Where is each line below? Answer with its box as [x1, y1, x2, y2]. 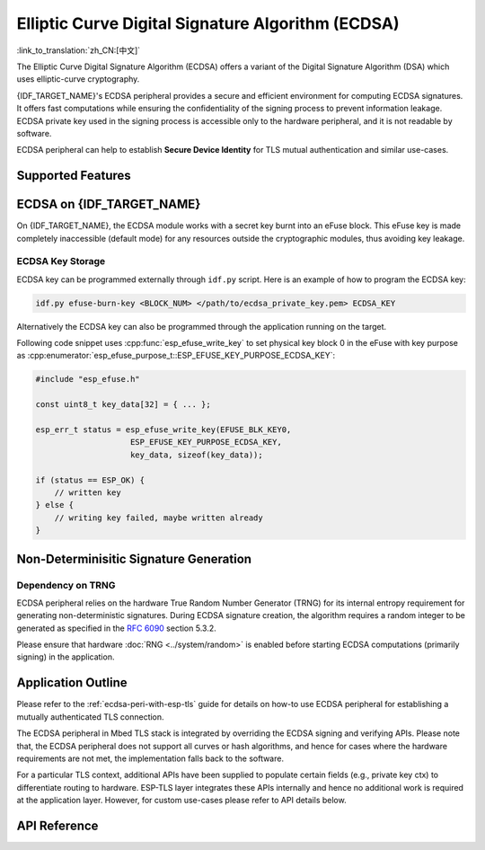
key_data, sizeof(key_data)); [130, 449, 264, 460]
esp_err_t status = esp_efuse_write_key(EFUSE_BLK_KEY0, [35, 425, 292, 435]
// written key [54, 487, 121, 498]
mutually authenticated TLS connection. [16, 711, 165, 722]
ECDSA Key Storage [16, 255, 106, 268]
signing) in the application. [16, 651, 115, 662]
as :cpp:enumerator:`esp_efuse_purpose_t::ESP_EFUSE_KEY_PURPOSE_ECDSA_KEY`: [16, 350, 336, 361]
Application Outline [16, 675, 128, 691]
